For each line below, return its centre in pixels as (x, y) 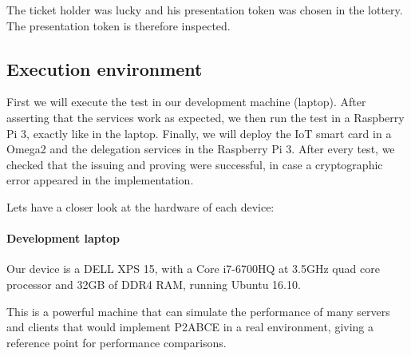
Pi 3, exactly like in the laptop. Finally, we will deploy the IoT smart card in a (199, 133)
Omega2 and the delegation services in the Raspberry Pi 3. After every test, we (201, 149)
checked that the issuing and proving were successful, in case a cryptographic (195, 164)
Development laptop (63, 238)
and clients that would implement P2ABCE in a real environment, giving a (190, 327)
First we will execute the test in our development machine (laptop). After (186, 102)
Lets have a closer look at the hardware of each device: (140, 206)
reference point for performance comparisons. (117, 342)
